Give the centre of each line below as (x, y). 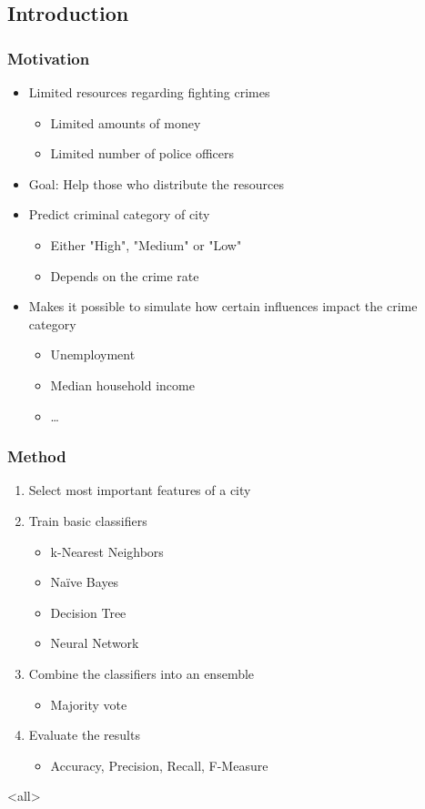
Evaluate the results (84, 735)
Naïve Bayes (85, 582)
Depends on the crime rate (125, 275)
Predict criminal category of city (119, 214)
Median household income (122, 384)
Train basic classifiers (88, 520)
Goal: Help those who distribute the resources (156, 183)
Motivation (49, 58)
